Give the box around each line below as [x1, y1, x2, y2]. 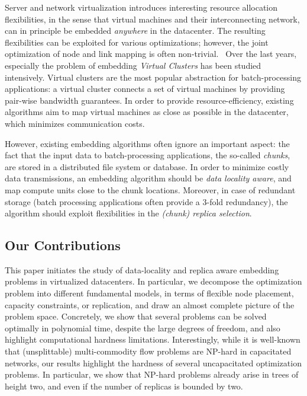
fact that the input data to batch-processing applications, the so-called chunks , [5, 149, 290, 161]
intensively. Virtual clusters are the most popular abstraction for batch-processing [5, 71, 301, 83]
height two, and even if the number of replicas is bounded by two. [5, 379, 243, 392]
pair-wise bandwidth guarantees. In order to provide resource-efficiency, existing [5, 94, 294, 106]
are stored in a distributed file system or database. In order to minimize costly [5, 160, 289, 173]
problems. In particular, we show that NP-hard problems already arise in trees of [5, 368, 299, 381]
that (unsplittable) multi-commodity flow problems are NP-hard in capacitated [5, 345, 292, 357]
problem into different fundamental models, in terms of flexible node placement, [5, 287, 294, 299]
